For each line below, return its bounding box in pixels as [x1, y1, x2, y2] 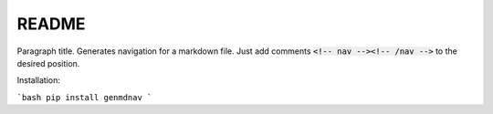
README [16, 14, 86, 34]
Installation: [16, 75, 61, 86]
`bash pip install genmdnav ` [16, 92, 152, 102]
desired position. [16, 57, 80, 68]
